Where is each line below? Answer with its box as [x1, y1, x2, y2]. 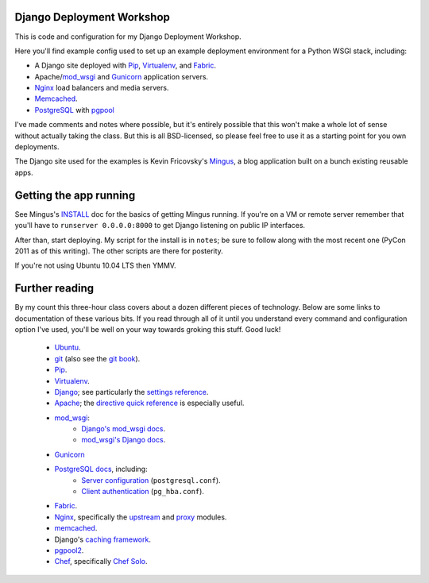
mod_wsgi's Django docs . [81, 435, 166, 445]
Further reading [14, 282, 95, 295]
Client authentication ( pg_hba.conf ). [81, 487, 204, 496]
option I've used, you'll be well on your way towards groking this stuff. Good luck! [14, 324, 281, 334]
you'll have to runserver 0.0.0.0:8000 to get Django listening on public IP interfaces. [14, 221, 306, 230]
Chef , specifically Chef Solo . [54, 557, 148, 566]
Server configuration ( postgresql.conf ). [81, 475, 222, 485]
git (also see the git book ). [54, 353, 141, 363]
